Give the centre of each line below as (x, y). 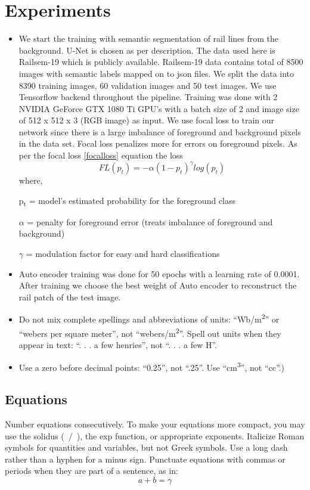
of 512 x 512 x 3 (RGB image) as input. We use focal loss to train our (147, 120)
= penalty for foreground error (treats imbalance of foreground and (150, 221)
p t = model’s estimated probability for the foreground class (127, 201)
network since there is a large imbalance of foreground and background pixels (160, 131)
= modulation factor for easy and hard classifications (123, 254)
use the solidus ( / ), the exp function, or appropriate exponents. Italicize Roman (155, 435)
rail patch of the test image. (70, 297)
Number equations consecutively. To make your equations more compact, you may (155, 424)
